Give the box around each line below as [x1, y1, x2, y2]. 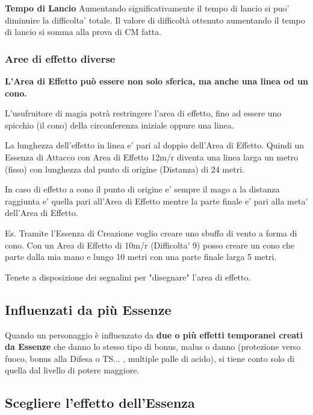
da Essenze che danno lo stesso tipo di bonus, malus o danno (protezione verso [5, 340, 301, 353]
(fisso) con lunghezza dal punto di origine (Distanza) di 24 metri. [5, 162, 244, 175]
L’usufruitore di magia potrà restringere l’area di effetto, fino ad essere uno [5, 107, 282, 119]
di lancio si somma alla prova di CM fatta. [5, 25, 161, 38]
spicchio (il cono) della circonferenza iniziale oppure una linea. [5, 118, 234, 131]
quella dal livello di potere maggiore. [5, 364, 140, 376]
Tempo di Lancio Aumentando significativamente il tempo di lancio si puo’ [5, 2, 290, 14]
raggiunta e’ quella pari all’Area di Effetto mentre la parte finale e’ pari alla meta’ [5, 194, 308, 207]
